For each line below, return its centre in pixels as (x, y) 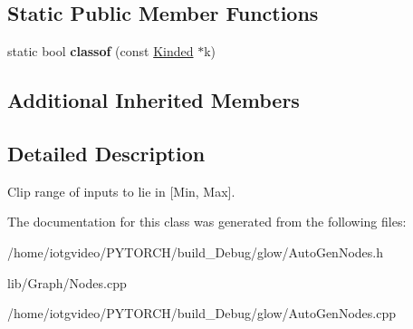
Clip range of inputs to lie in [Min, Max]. (121, 191)
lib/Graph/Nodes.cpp (67, 282)
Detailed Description (106, 153)
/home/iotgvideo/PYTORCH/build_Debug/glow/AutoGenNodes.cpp (202, 313)
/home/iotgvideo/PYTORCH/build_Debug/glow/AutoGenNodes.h (195, 252)
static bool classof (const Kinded (101, 51)
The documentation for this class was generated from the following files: (207, 222)
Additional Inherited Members (154, 100)
